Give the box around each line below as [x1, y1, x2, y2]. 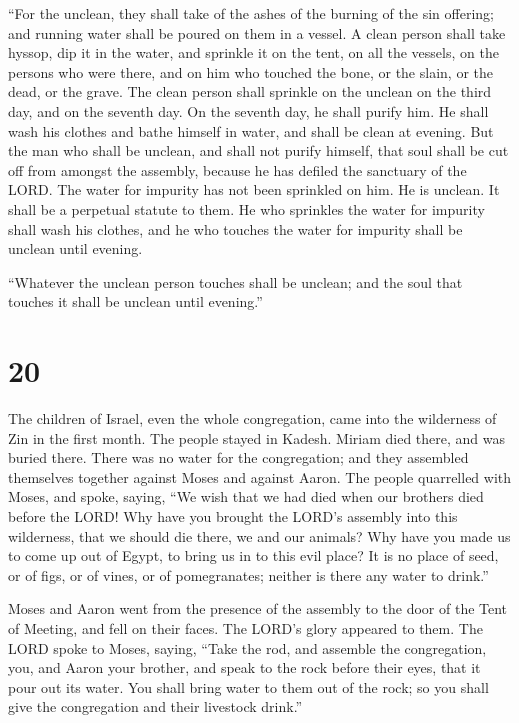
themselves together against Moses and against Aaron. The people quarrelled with [8, 466, 512, 487]
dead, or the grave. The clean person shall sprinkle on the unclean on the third [8, 81, 492, 102]
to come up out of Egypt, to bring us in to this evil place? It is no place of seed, [8, 545, 499, 566]
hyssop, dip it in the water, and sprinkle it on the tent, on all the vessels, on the [8, 42, 499, 63]
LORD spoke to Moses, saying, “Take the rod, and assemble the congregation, [8, 637, 487, 658]
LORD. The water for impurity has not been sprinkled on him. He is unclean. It [8, 179, 500, 200]
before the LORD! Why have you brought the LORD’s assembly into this [8, 506, 458, 526]
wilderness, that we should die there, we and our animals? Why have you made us [8, 525, 511, 546]
